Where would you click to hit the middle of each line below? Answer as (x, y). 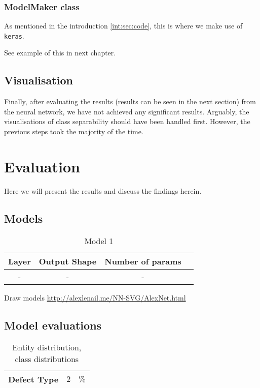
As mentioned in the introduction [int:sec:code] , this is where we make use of (123, 26)
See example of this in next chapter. (60, 53)
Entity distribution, (47, 347)
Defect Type (33, 379)
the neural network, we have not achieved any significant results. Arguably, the (127, 111)
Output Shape (68, 261)
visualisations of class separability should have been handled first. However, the (127, 121)
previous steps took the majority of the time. (74, 131)
